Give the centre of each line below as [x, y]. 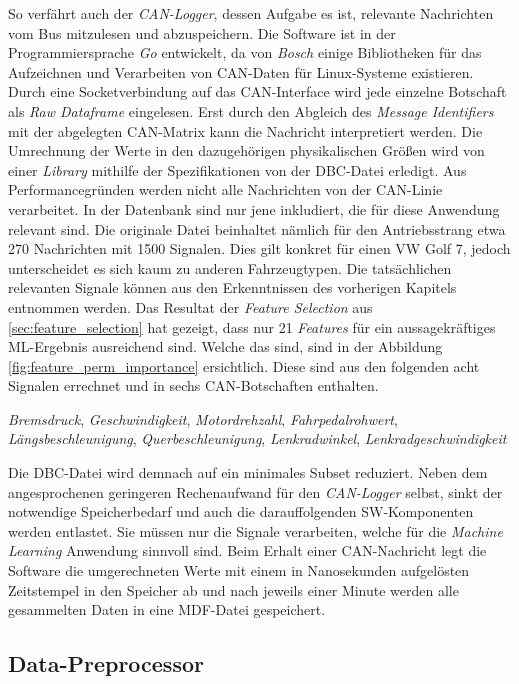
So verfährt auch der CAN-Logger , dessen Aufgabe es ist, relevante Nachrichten [251, 13]
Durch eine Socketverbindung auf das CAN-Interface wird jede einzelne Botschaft [257, 91]
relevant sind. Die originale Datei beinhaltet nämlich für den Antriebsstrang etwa [257, 228]
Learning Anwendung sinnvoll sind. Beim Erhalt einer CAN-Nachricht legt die [247, 550]
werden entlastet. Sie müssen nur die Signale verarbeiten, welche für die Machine [255, 530]
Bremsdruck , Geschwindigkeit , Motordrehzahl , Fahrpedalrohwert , [203, 418]
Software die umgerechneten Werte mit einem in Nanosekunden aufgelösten [239, 570]
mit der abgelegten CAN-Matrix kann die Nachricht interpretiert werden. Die [245, 130]
